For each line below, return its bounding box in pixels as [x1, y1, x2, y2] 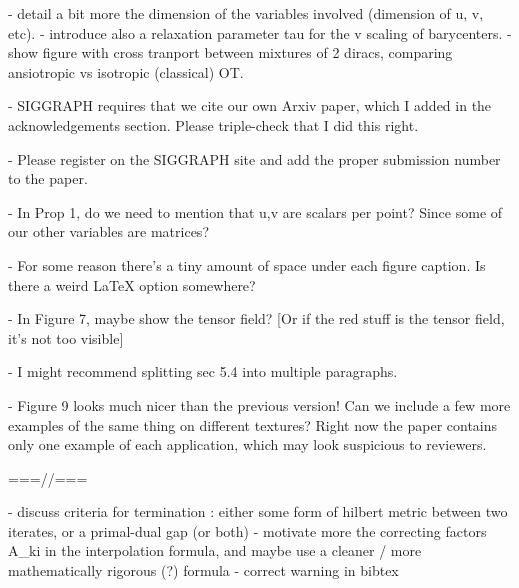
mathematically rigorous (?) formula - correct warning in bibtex [8, 560, 399, 581]
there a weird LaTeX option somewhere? [8, 274, 256, 295]
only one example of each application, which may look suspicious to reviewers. [8, 434, 487, 455]
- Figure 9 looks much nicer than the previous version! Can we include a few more [8, 394, 511, 415]
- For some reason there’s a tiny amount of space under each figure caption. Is [8, 254, 486, 275]
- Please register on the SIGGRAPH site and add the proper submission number [8, 148, 501, 169]
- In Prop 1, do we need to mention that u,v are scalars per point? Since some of [8, 201, 503, 222]
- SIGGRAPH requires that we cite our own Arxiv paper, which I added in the [8, 95, 492, 116]
